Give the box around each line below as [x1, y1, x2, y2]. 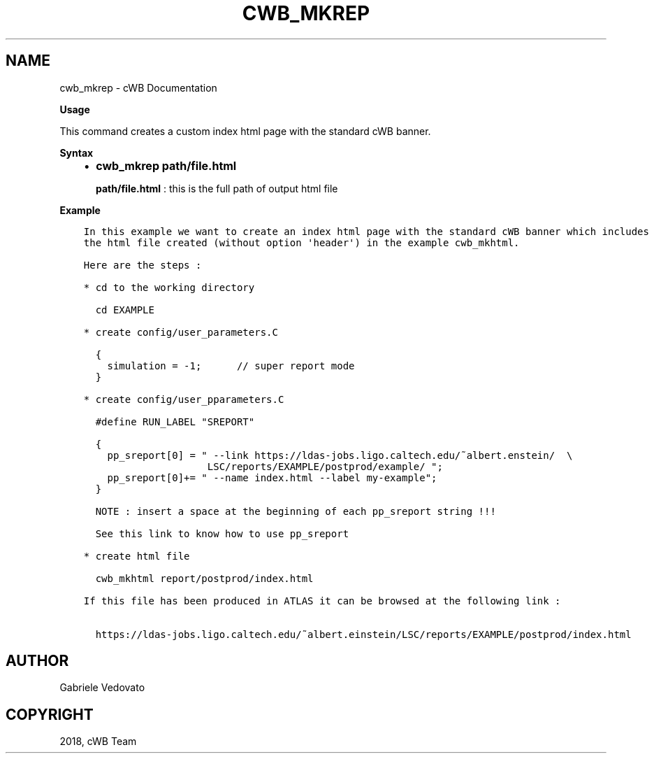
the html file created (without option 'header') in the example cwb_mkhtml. [83, 236, 520, 248]
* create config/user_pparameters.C [83, 393, 284, 405]
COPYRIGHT [6, 705, 94, 723]
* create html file [83, 550, 190, 562]
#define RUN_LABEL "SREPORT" [95, 416, 255, 427]
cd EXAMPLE [95, 304, 154, 315]
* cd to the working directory [83, 281, 255, 293]
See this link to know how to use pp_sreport [95, 527, 349, 539]
